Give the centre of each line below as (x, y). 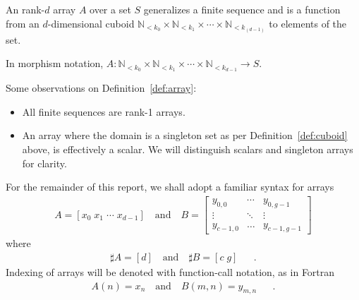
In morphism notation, (55, 63)
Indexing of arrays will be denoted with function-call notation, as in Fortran (170, 272)
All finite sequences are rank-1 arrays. (104, 111)
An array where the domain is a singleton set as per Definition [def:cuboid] (185, 135)
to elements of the (308, 23)
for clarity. (44, 163)
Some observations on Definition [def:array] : (101, 88)
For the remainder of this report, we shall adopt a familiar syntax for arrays (170, 187)
